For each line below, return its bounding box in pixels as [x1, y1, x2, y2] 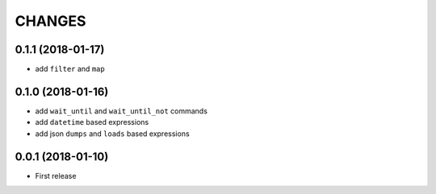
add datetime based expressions [35, 118, 149, 127]
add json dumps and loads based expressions [35, 129, 190, 138]
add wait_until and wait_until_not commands [35, 105, 208, 116]
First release [35, 171, 77, 180]
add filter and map [35, 64, 105, 74]
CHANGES [15, 12, 86, 30]
